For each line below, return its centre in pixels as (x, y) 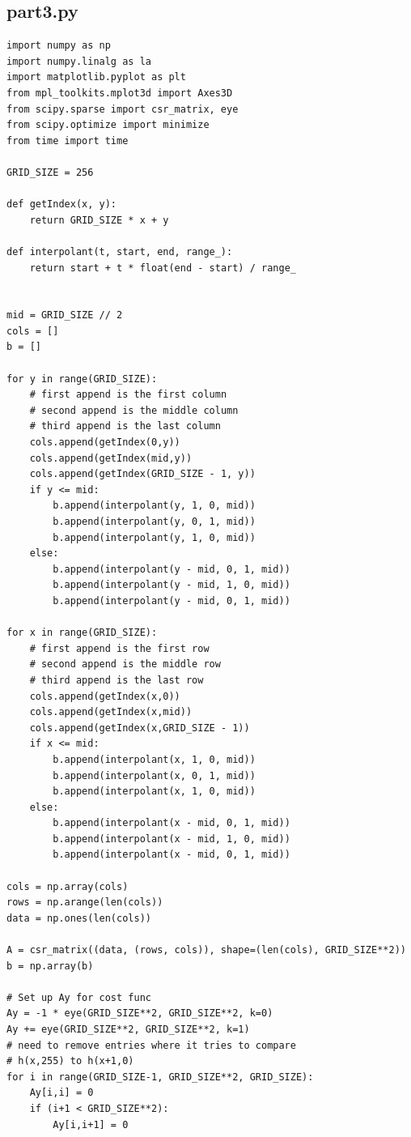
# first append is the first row (119, 648)
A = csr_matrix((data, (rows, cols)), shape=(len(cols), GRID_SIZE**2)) (206, 950)
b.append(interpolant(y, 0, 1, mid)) (154, 522)
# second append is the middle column (134, 410)
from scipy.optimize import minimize (108, 125)
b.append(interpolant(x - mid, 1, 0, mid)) (172, 839)
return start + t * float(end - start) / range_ (163, 268)
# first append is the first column (128, 395)
